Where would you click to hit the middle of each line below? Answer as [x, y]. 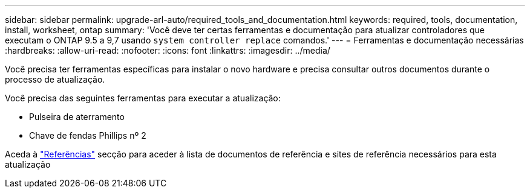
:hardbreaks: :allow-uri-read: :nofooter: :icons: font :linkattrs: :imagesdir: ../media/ [168, 50]
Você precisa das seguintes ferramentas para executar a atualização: [143, 98]
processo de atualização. [55, 79]
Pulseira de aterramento [77, 117]
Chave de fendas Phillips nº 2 [88, 135]
